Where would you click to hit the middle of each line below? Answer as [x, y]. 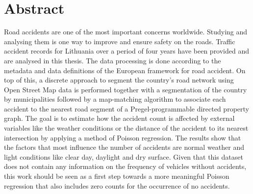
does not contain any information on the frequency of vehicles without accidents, [125, 166]
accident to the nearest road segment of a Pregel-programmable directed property [126, 108]
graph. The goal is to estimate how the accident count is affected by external [119, 118]
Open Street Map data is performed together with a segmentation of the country [126, 89]
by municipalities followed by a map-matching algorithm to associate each [115, 99]
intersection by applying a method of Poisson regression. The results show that [123, 137]
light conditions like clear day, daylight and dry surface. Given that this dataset [124, 156]
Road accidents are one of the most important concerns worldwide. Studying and [126, 32]
